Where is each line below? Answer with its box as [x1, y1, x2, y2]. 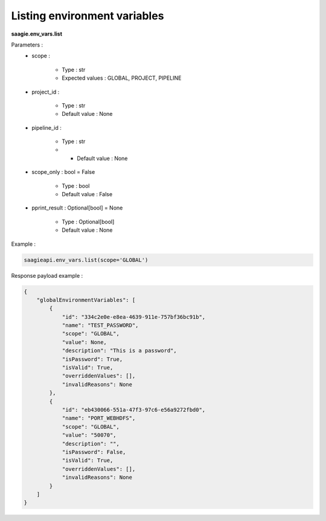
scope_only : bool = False [31, 168, 95, 176]
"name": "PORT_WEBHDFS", [62, 415, 136, 422]
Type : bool [62, 182, 90, 190]
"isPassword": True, [62, 356, 123, 362]
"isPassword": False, [62, 449, 126, 455]
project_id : [31, 88, 60, 95]
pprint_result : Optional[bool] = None [31, 204, 123, 211]
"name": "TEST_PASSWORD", [62, 322, 139, 329]
